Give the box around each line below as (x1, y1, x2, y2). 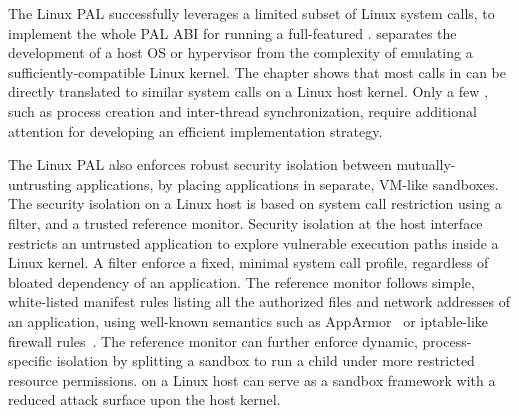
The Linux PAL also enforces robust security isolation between (8, 154, 392, 175)
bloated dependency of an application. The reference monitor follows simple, (8, 271, 475, 292)
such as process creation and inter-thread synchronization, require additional (8, 100, 477, 121)
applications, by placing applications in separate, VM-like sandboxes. (76, 173, 499, 194)
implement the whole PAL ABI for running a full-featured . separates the (8, 22, 457, 43)
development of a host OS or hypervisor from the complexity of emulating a (8, 42, 473, 63)
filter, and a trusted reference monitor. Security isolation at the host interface (8, 212, 483, 233)
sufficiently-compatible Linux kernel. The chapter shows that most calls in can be (8, 61, 507, 82)
